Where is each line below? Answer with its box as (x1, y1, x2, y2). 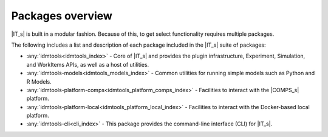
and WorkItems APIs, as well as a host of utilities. (26, 61, 149, 68)
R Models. (26, 78, 52, 85)
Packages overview (11, 9, 112, 22)
